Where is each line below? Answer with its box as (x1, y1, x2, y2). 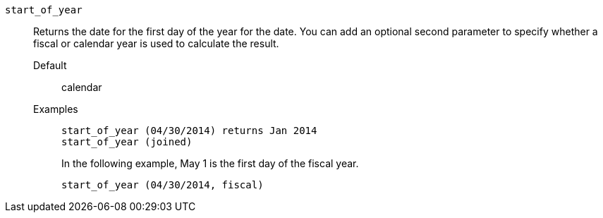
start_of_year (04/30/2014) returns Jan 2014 (61, 125, 317, 136)
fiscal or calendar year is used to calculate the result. (33, 37, 279, 49)
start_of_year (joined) (61, 136, 193, 147)
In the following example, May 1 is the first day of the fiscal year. (61, 157, 359, 169)
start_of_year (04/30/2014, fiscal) (61, 179, 264, 190)
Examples (33, 103, 78, 115)
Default (33, 59, 67, 71)
